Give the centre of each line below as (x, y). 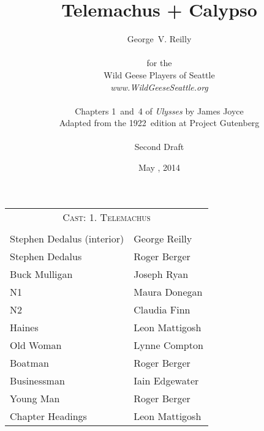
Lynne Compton (168, 345)
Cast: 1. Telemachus (107, 217)
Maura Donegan (168, 291)
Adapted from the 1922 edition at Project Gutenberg (159, 123)
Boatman (29, 362)
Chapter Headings (48, 416)
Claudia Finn (162, 309)
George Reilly (163, 238)
